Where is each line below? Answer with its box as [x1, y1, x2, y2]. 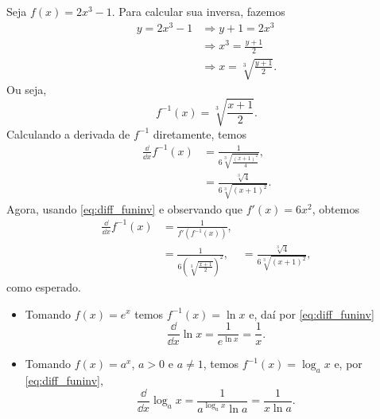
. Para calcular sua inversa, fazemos [111, 3, 285, 19]
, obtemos [312, 200, 359, 217]
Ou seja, [6, 81, 47, 98]
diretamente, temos [153, 125, 246, 142]
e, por [334, 355, 363, 372]
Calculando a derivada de [6, 125, 130, 142]
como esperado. [6, 278, 81, 295]
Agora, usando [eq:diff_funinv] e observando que [6, 200, 243, 217]
